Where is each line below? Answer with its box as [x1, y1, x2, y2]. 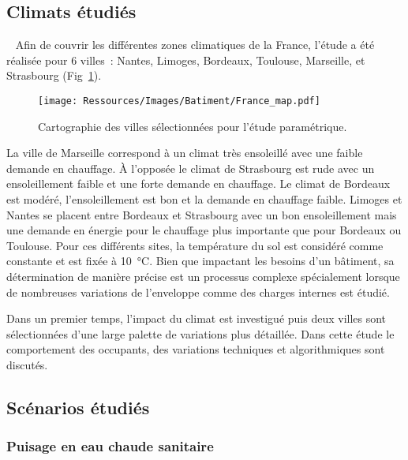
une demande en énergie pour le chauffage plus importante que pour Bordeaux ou [6, 222, 402, 238]
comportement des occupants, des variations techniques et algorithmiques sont [6, 341, 385, 357]
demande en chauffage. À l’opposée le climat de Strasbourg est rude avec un [6, 159, 375, 176]
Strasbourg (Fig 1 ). [6, 67, 102, 84]
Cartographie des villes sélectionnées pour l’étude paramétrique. [38, 118, 347, 134]
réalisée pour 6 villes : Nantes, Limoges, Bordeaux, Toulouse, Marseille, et [6, 51, 365, 68]
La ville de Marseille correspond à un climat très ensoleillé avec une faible [6, 144, 363, 161]
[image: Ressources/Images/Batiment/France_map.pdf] [38, 95, 320, 107]
